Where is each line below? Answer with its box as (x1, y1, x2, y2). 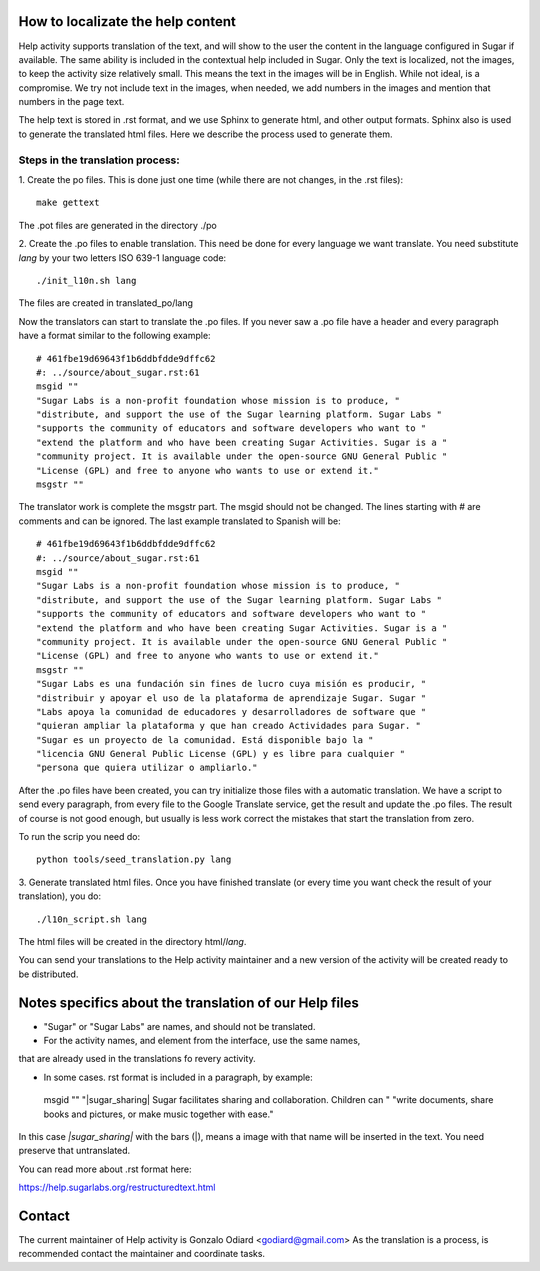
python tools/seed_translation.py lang (36, 854, 232, 865)
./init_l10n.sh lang (36, 275, 137, 286)
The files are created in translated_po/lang (18, 297, 194, 309)
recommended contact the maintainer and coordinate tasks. (18, 1248, 265, 1260)
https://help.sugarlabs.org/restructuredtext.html (18, 1181, 216, 1194)
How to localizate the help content (18, 13, 237, 30)
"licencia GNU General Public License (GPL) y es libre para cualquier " (36, 748, 406, 760)
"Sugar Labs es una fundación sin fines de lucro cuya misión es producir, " (36, 678, 427, 690)
